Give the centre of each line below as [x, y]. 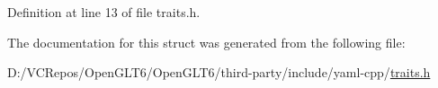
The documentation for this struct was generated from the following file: [206, 42]
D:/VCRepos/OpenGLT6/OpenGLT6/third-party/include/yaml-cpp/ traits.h [219, 72]
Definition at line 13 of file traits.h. [104, 12]
